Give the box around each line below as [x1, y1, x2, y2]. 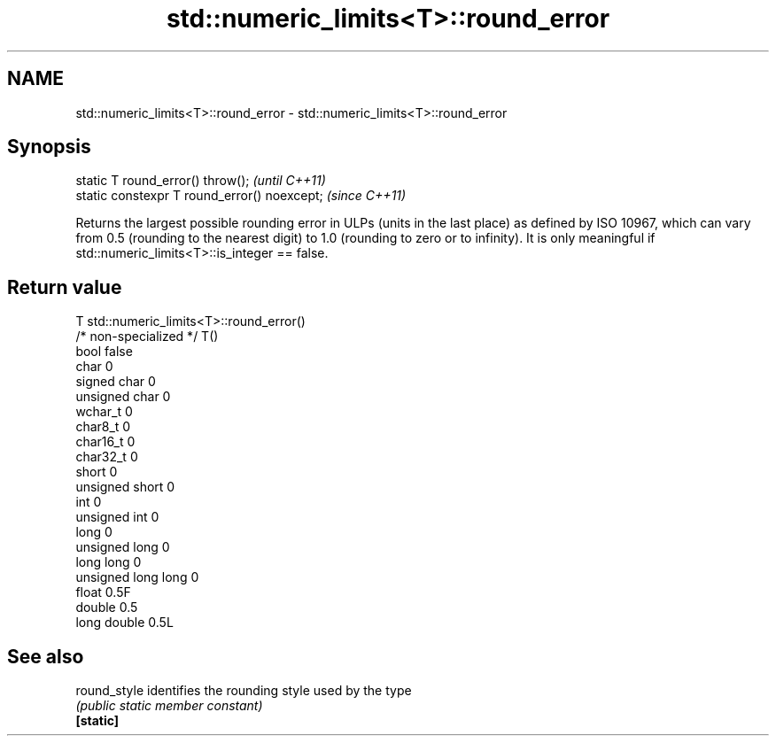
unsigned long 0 [75, 539, 170, 555]
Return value [7, 275, 122, 298]
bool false [75, 344, 133, 360]
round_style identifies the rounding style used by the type [75, 683, 412, 699]
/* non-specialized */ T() [75, 329, 219, 344]
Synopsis [7, 135, 91, 159]
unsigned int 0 [75, 509, 159, 525]
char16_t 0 [75, 434, 136, 450]
